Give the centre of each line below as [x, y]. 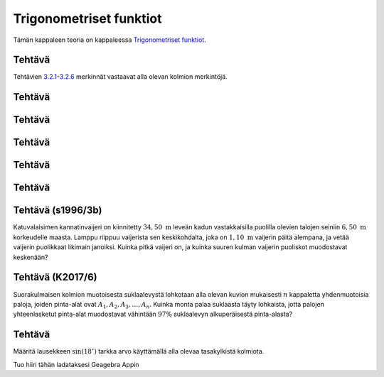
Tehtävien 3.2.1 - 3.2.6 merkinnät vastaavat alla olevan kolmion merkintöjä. [120, 77]
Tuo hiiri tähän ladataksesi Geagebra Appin [76, 364]
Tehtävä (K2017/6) [55, 277]
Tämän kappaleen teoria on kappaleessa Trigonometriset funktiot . [110, 40]
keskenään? [31, 257]
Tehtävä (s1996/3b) [58, 211]
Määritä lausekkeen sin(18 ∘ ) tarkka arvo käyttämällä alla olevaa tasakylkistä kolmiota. [139, 351]
